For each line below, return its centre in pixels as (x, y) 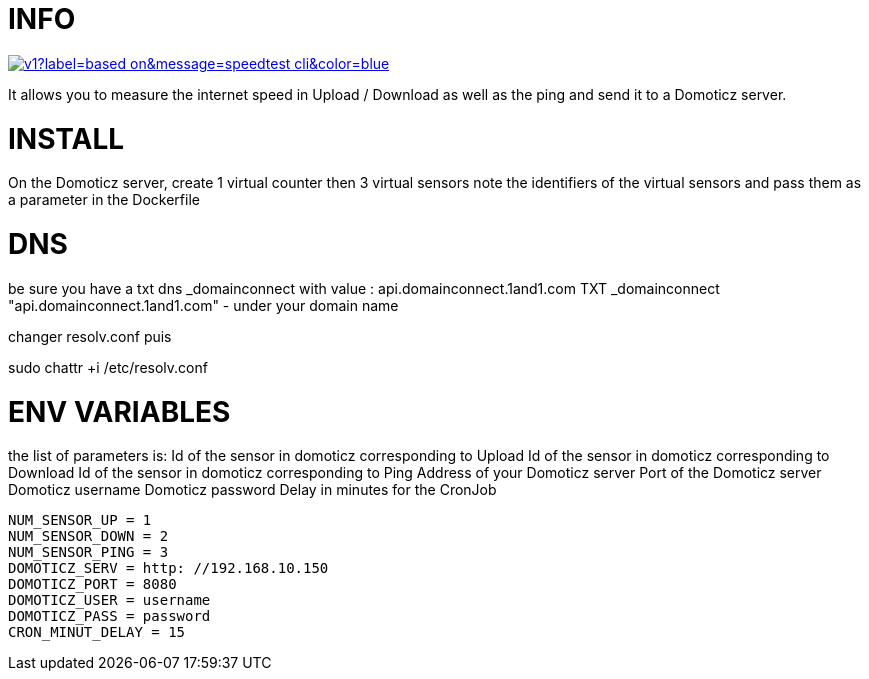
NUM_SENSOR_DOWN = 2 (88, 536)
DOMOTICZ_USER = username (109, 600)
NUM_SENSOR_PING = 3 (88, 552)
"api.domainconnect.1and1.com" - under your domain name (203, 305)
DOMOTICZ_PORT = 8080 (92, 584)
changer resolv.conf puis (90, 336)
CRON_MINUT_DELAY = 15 (97, 632)
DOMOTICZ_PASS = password (109, 616)
